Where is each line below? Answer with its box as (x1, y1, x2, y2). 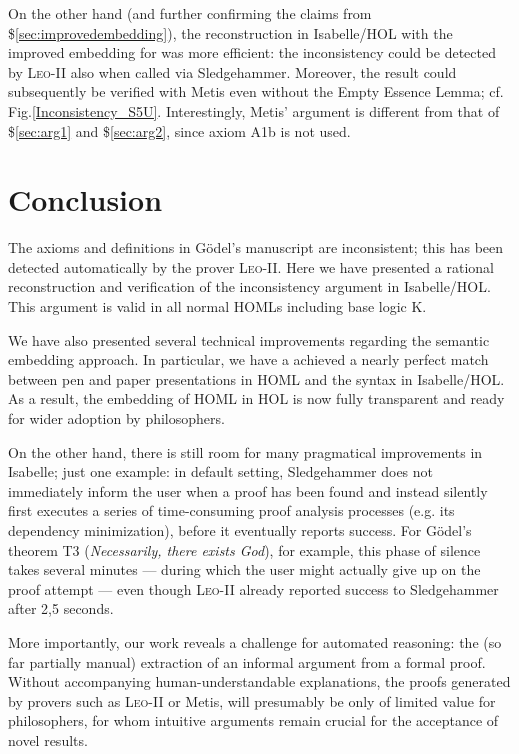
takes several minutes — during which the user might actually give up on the (8, 559, 481, 580)
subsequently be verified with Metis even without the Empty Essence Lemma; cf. (8, 81, 504, 102)
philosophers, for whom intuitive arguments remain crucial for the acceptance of (8, 710, 499, 731)
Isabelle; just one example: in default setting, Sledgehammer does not (8, 461, 434, 482)
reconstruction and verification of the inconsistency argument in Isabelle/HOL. (8, 276, 491, 297)
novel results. (8, 729, 88, 750)
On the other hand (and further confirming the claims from (8, 3, 372, 23)
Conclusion (8, 179, 163, 220)
